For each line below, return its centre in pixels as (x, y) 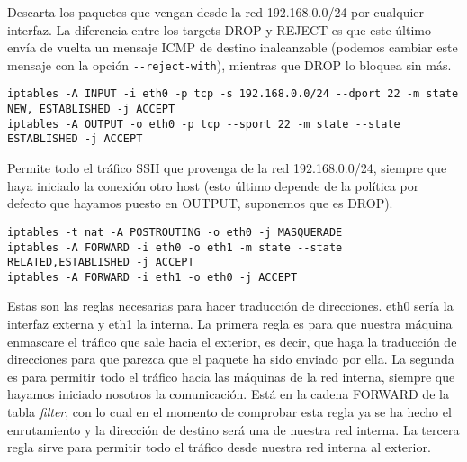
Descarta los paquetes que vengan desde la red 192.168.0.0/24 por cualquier (216, 12)
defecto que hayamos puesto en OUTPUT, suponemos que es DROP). (200, 203)
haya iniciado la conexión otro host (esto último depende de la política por (213, 185)
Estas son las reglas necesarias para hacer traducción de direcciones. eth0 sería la (230, 306)
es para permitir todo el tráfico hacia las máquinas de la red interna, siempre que (231, 376)
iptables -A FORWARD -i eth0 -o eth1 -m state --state (175, 247)
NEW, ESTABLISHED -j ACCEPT (91, 109)
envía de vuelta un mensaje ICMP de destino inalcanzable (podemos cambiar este (233, 47)
